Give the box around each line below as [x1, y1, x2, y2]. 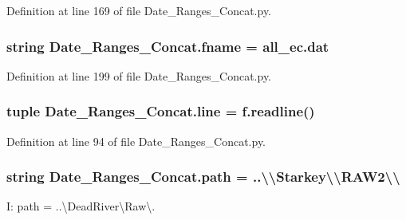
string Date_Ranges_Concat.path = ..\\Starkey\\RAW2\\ [6, 167, 400, 187]
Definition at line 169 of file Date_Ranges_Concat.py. [6, 2, 272, 18]
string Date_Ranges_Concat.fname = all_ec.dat [6, 36, 329, 56]
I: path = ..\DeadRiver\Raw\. [6, 198, 156, 214]
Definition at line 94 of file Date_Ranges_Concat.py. [6, 132, 266, 149]
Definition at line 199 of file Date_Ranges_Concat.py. [6, 67, 272, 84]
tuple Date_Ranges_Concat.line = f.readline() [6, 101, 315, 121]
